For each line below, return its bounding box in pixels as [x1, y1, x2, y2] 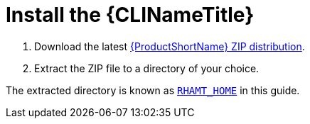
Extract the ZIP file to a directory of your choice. [34, 62, 260, 74]
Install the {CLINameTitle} [6, 3, 255, 27]
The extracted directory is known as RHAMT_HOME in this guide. [6, 84, 300, 96]
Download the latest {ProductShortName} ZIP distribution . [34, 40, 305, 52]
